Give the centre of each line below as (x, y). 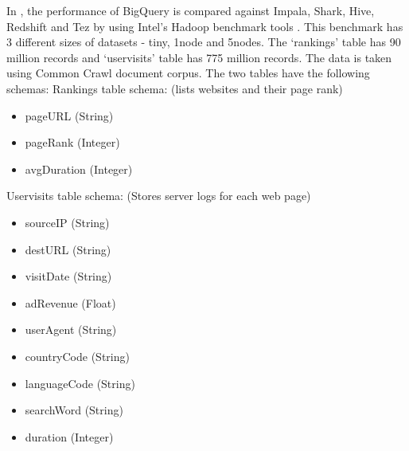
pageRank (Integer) (72, 142)
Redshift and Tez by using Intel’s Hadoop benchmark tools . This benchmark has (205, 26)
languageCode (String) (80, 383)
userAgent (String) (71, 329)
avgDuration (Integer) (79, 169)
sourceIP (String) (67, 222)
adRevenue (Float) (70, 302)
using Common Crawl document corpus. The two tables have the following (188, 73)
